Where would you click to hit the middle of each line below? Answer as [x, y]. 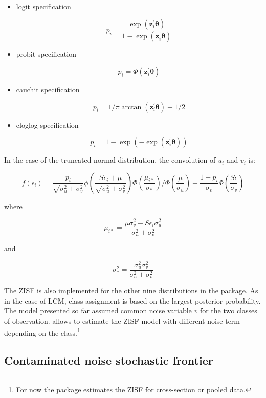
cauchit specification [48, 89]
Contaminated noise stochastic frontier [109, 360]
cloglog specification [47, 124]
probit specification [46, 54]
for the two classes [228, 311]
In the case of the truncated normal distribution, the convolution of [110, 160]
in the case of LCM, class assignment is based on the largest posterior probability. [132, 300]
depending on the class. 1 [42, 332]
